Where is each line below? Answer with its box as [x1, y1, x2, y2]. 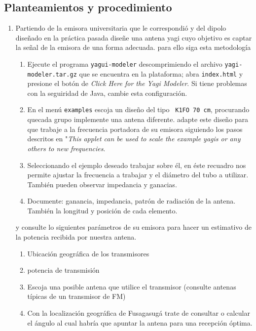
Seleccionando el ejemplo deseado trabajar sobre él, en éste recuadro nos [27, 160, 246, 170]
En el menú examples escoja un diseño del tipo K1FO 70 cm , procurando [27, 104, 250, 115]
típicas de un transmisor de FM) [27, 291, 126, 301]
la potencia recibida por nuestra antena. [15, 232, 137, 242]
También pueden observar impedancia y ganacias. [27, 179, 177, 189]
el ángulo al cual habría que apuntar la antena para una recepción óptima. [27, 317, 253, 328]
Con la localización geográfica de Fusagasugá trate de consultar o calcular [27, 308, 250, 318]
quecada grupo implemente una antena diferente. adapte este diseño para [27, 114, 249, 124]
